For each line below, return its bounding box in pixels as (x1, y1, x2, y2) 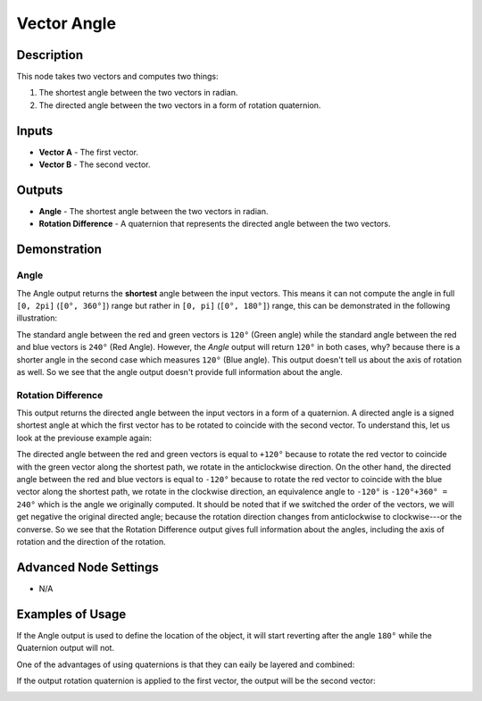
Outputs (16, 182, 63, 197)
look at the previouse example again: (16, 432, 152, 443)
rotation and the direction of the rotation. (16, 536, 166, 547)
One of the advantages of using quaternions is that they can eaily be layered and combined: (16, 659, 355, 670)
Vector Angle (16, 13, 116, 33)
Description (16, 47, 84, 63)
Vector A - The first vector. (38, 146, 138, 157)
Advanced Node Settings (16, 559, 160, 575)
